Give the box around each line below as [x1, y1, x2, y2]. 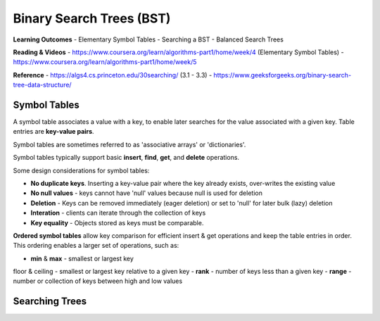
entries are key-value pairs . [13, 127, 94, 136]
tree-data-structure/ [13, 81, 72, 89]
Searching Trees [13, 296, 87, 308]
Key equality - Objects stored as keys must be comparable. [30, 218, 204, 227]
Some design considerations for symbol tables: [13, 166, 150, 175]
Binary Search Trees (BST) [13, 11, 171, 26]
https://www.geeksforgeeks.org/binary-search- [213, 70, 352, 79]
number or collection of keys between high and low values [13, 277, 183, 285]
